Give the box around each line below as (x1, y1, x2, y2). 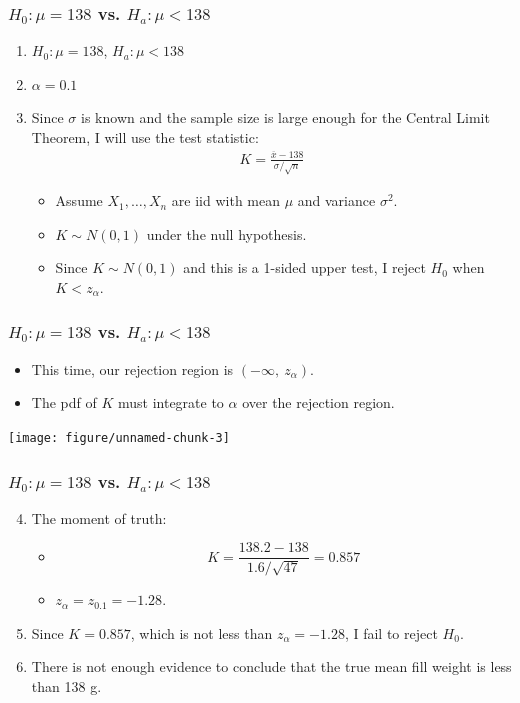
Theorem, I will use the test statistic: (31, 127, 259, 147)
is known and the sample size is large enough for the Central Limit (81, 107, 490, 128)
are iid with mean (171, 190, 280, 211)
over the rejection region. (242, 392, 395, 413)
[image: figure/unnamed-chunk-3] (8, 430, 230, 445)
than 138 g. (31, 675, 102, 696)
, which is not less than (130, 622, 273, 643)
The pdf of (31, 392, 97, 413)
